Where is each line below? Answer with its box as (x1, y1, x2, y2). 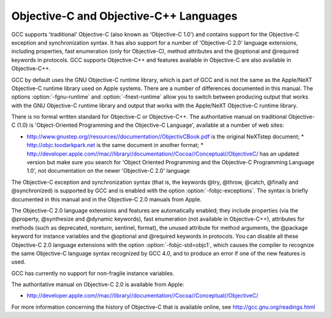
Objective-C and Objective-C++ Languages (11, 9, 238, 23)
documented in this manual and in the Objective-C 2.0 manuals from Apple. (11, 195, 202, 203)
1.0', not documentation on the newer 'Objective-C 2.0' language (26, 167, 190, 175)
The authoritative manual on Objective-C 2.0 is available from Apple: (11, 281, 185, 288)
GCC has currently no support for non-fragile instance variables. (11, 270, 175, 277)
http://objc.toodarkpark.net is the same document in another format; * (26, 142, 204, 149)
